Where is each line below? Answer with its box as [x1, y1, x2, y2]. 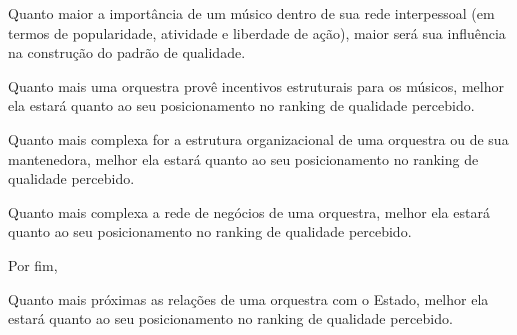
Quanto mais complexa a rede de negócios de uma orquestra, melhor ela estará [8, 201, 490, 222]
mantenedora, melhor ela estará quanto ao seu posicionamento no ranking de [8, 148, 479, 169]
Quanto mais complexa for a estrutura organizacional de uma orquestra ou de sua [8, 128, 509, 149]
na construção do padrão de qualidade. [8, 42, 246, 63]
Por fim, [8, 254, 58, 275]
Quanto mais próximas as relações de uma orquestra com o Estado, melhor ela [8, 288, 489, 309]
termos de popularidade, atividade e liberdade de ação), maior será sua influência [8, 22, 506, 43]
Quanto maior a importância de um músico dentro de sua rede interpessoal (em [8, 3, 495, 23]
